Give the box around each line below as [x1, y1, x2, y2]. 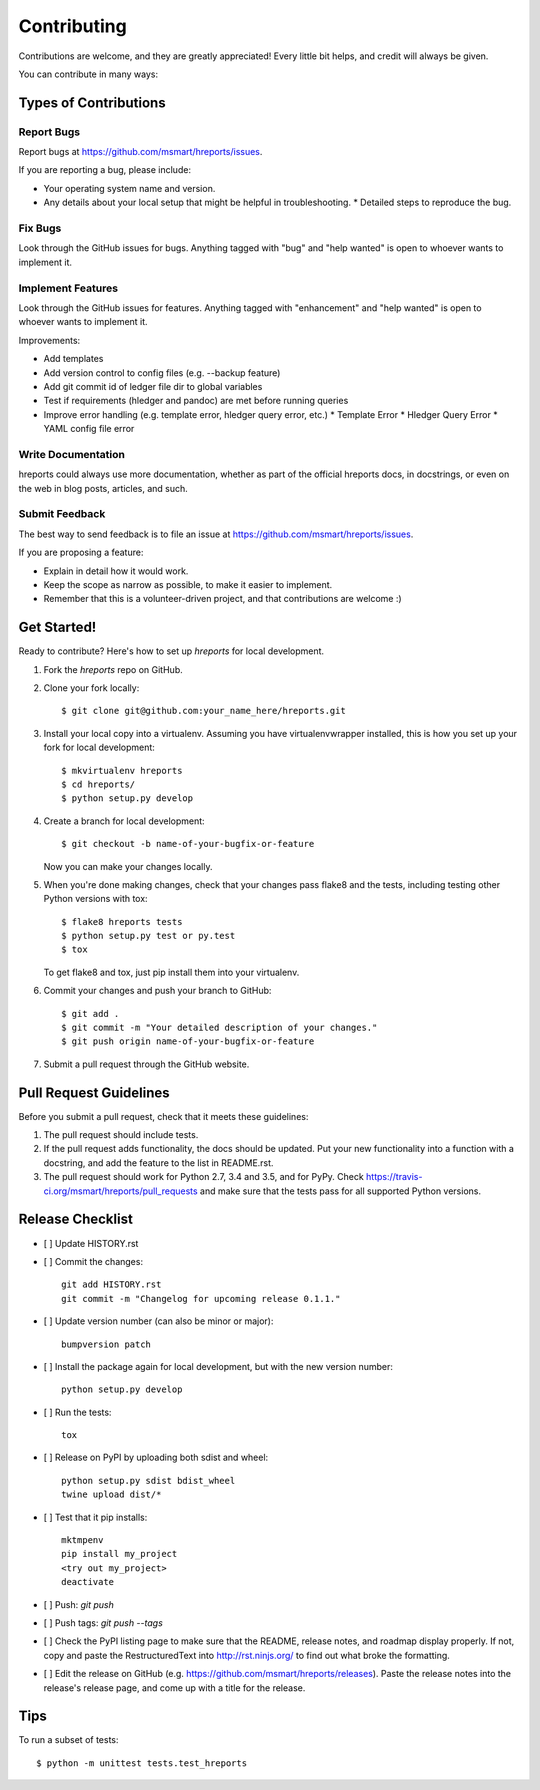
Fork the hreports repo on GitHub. [43, 663, 184, 675]
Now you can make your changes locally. [43, 860, 213, 872]
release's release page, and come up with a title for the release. [43, 1681, 306, 1694]
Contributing [18, 15, 127, 37]
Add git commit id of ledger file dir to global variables [43, 380, 263, 392]
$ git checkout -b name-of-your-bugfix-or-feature [61, 838, 315, 850]
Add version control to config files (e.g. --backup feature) [43, 366, 281, 379]
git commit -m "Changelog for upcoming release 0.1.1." [61, 1293, 341, 1304]
